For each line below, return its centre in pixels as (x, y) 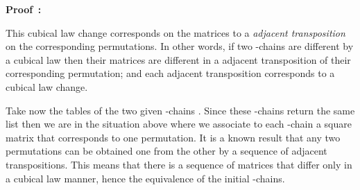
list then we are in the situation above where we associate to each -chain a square (179, 124)
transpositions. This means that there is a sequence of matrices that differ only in (179, 164)
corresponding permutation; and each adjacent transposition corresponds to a (170, 73)
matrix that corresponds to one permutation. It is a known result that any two (173, 137)
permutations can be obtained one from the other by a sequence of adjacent (166, 151)
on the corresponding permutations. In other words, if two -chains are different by (180, 46)
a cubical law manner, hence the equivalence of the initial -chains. (145, 178)
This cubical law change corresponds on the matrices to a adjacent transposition (175, 32)
